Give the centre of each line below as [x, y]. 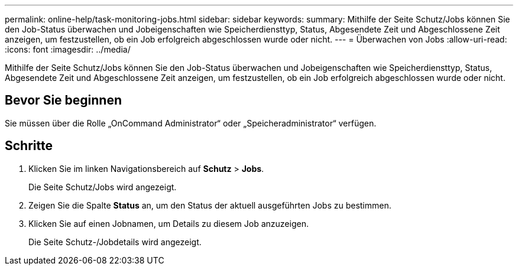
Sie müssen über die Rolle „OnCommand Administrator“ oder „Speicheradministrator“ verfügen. [191, 123]
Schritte [29, 146]
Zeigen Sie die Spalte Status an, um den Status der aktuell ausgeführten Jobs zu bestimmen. [210, 205]
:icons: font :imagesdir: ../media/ [68, 49]
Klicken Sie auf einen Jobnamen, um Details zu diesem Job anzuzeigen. [169, 223]
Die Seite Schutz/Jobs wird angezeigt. [103, 187]
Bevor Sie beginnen [64, 100]
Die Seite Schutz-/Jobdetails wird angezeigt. [115, 242]
